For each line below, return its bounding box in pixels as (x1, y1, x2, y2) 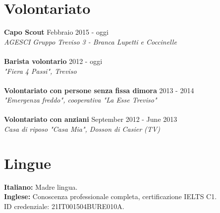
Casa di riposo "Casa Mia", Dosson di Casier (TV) (4, 124, 160, 134)
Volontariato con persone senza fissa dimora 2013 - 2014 (4, 85, 194, 95)
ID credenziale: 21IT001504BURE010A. (4, 201, 124, 211)
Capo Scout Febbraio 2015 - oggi (4, 27, 109, 37)
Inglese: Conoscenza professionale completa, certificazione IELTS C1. (4, 191, 217, 202)
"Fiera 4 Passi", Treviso (4, 65, 77, 76)
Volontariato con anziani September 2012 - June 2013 (4, 114, 177, 124)
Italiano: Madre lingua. (4, 181, 78, 192)
